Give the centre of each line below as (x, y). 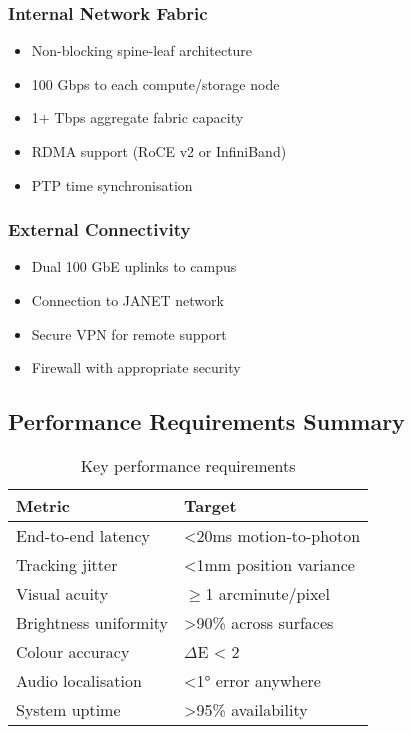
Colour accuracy (73, 651)
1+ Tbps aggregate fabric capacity (137, 117)
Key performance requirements (188, 465)
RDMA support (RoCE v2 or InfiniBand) (159, 151)
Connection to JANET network (127, 300)
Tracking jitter (67, 564)
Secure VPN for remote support (129, 333)
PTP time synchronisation (112, 184)
